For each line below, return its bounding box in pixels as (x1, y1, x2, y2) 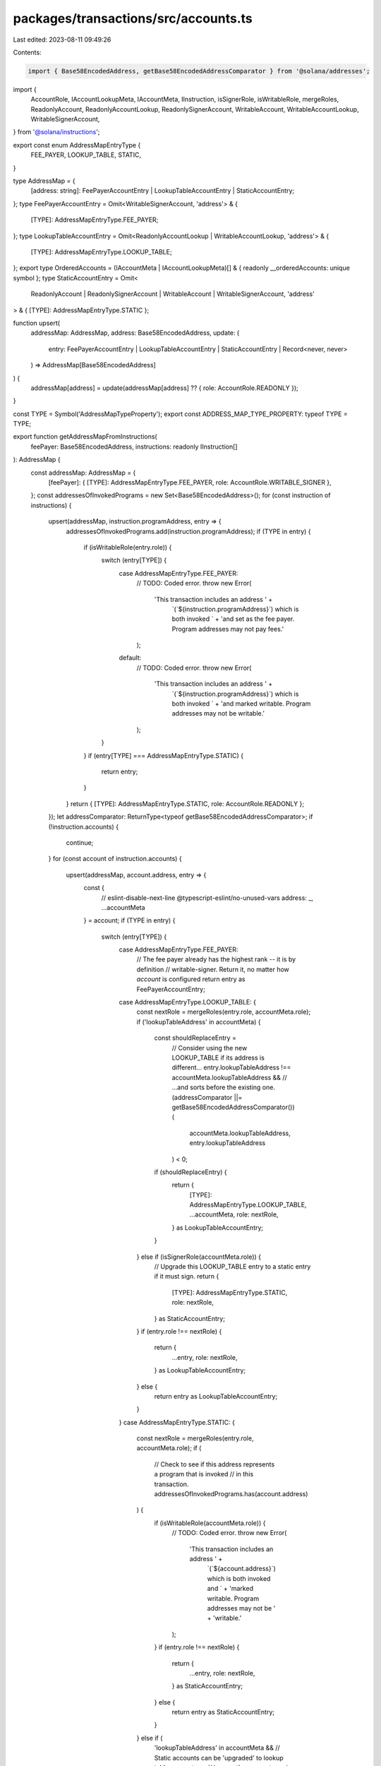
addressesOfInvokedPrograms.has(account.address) (154, 1490, 308, 1498)
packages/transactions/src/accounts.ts (13, 11, 253, 26)
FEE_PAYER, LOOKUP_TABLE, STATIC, (30, 150, 141, 159)
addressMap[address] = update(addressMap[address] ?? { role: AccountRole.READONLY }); (30, 384, 299, 392)
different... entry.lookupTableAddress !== (171, 1063, 291, 1072)
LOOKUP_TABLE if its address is (171, 1053, 265, 1062)
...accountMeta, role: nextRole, (189, 1210, 279, 1219)
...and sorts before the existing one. (171, 1083, 275, 1091)
